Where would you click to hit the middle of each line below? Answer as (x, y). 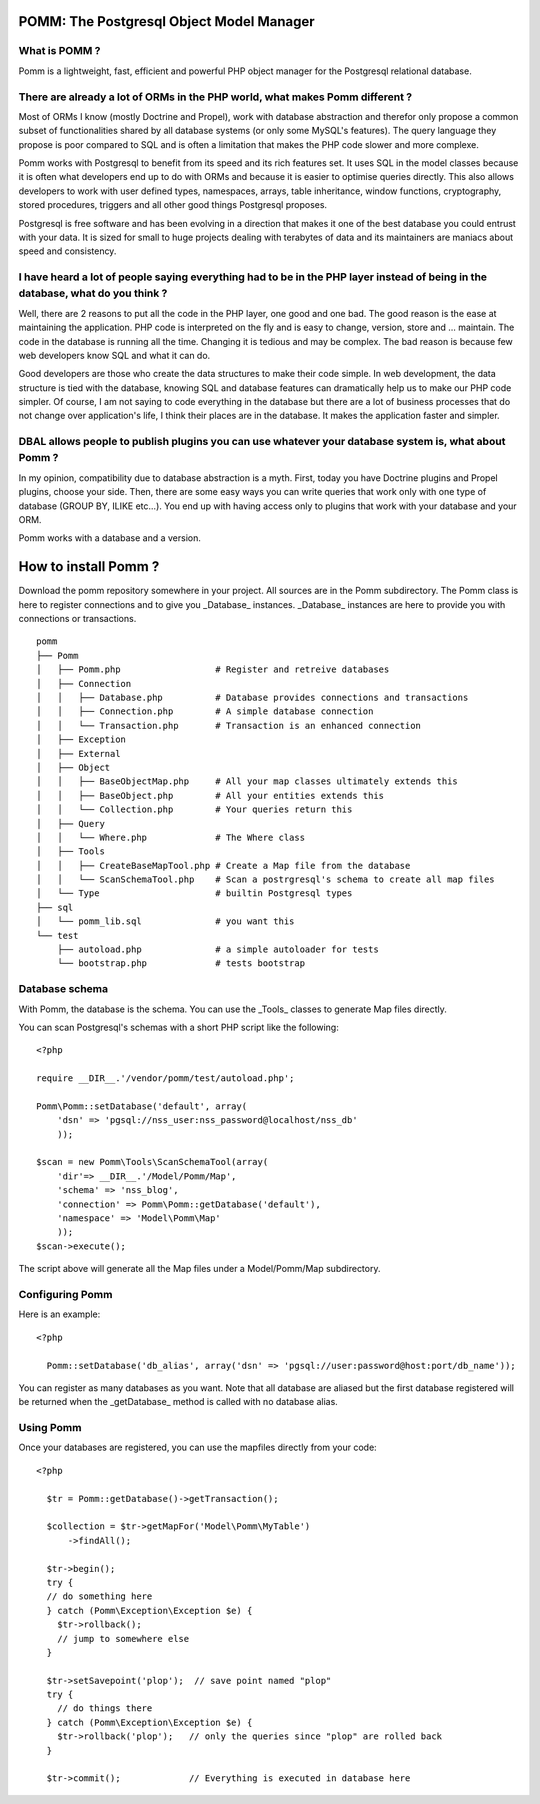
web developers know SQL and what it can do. (114, 355)
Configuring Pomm (65, 1294)
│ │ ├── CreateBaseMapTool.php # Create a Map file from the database (223, 865)
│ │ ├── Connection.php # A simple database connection (205, 711)
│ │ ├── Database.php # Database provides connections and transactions (252, 698)
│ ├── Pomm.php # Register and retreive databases (213, 669)
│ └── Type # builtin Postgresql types (194, 893)
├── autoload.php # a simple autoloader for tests (217, 949)
